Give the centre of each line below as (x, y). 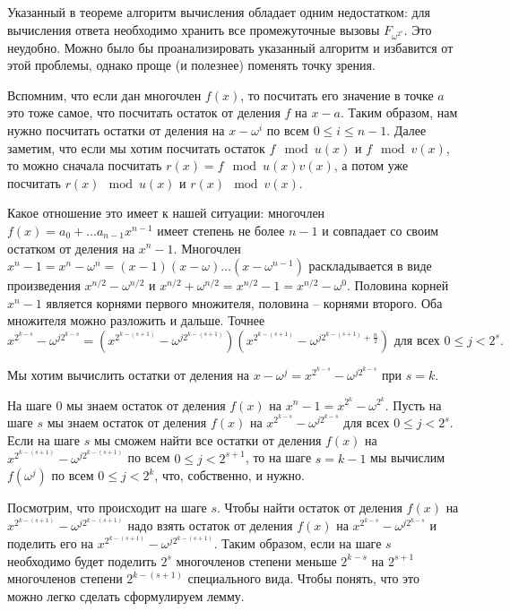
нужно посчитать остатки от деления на (116, 129)
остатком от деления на (71, 248)
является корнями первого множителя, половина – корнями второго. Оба (244, 302)
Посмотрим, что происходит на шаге (107, 508)
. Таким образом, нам (399, 112)
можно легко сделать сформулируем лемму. (126, 596)
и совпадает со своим (380, 230)
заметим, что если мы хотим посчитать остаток (136, 147)
